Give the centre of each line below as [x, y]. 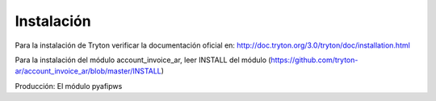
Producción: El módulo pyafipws [69, 86]
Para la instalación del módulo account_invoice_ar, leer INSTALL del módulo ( [143, 60]
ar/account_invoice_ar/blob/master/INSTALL [88, 71]
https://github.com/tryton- [314, 60]
